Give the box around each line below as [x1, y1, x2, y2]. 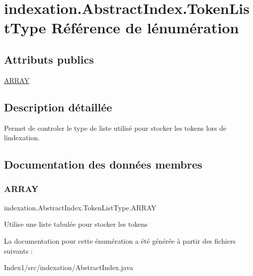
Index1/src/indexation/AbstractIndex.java [4, 262, 133, 273]
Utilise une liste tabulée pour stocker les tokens [4, 219, 148, 229]
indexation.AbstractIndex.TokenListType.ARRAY [4, 202, 157, 212]
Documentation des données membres [4, 157, 202, 172]
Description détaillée [4, 99, 112, 114]
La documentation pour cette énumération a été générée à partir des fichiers [4, 235, 236, 246]
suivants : [4, 245, 33, 256]
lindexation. [4, 132, 40, 143]
